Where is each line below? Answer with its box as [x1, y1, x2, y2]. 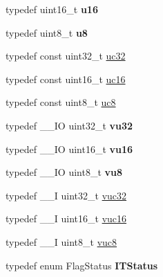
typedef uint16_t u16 [6, 2, 98, 16]
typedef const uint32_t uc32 [6, 48, 126, 63]
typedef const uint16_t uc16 [6, 71, 126, 86]
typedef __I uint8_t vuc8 [6, 234, 117, 249]
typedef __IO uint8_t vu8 [6, 165, 123, 179]
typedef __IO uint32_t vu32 [6, 118, 133, 132]
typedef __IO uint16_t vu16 [6, 141, 133, 156]
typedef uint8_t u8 [6, 25, 88, 39]
